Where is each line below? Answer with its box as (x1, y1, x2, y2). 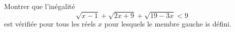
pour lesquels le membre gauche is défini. (104, 18, 231, 29)
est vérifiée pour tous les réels (4, 18, 96, 29)
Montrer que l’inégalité (4, 1, 75, 11)
